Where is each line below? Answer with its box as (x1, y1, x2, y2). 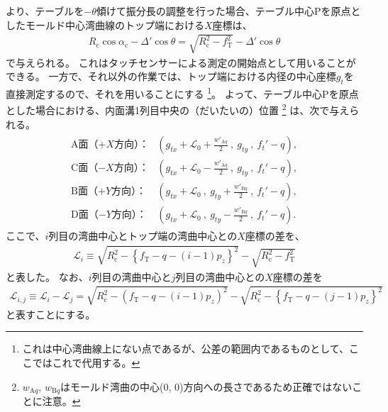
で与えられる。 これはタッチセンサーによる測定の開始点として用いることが (6, 55, 356, 69)
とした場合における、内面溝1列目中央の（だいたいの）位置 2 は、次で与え (6, 101, 350, 118)
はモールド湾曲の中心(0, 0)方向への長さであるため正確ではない (60, 379, 353, 394)
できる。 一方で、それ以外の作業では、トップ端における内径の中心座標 (6, 69, 336, 84)
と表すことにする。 (6, 306, 96, 321)
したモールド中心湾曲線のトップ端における (6, 17, 204, 32)
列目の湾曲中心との (175, 269, 265, 284)
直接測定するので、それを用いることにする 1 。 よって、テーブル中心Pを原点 (6, 84, 359, 101)
